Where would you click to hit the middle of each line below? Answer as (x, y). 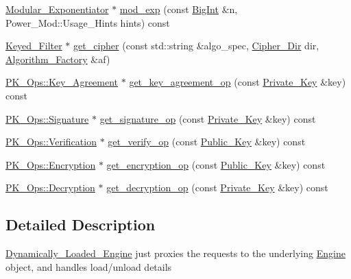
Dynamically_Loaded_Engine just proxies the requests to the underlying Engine (175, 253)
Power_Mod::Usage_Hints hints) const (88, 22)
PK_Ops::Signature (47, 118)
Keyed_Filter (34, 46)
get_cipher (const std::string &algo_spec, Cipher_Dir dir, (196, 46)
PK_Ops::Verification (51, 142)
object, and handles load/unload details (89, 266)
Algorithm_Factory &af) (58, 59)
